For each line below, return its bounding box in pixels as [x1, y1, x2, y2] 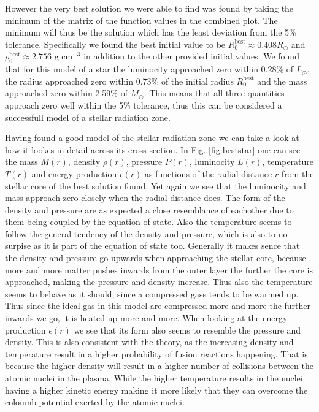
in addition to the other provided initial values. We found [83, 50, 299, 63]
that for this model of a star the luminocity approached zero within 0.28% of [5, 63, 294, 75]
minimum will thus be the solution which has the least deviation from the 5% [5, 26, 296, 39]
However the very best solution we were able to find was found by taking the [5, 2, 294, 14]
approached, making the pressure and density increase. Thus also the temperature [5, 275, 313, 288]
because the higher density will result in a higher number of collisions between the [5, 359, 313, 372]
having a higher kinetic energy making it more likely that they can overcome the [5, 383, 308, 396]
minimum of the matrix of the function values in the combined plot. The [5, 13, 278, 26]
